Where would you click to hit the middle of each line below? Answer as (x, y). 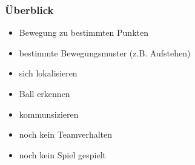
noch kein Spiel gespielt (62, 154)
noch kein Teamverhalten (66, 134)
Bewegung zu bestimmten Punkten (84, 32)
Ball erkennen (45, 93)
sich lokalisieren (48, 73)
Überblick (29, 9)
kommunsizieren (49, 114)
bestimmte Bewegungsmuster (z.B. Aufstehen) (105, 52)
